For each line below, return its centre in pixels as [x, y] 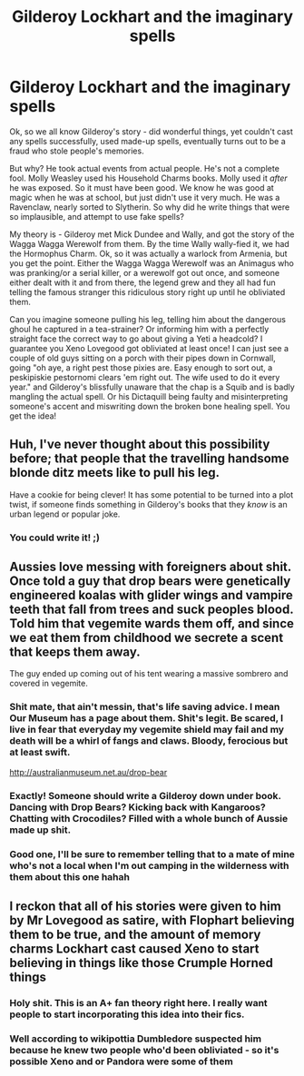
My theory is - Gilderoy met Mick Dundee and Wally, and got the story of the [152, 234]
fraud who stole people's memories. [77, 151]
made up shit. [40, 830]
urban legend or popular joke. [65, 514]
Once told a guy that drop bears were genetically [150, 582]
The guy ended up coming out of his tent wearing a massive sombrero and [149, 674]
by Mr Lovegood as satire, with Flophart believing [152, 920]
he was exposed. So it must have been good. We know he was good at [142, 187]
